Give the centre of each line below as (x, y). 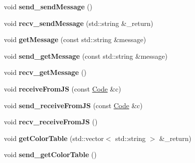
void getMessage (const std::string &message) (75, 39)
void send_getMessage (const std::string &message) (86, 56)
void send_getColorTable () (50, 154)
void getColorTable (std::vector (54, 138)
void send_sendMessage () (48, 6)
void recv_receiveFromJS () (51, 122)
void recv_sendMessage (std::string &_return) (79, 23)
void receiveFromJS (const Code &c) (63, 88)
